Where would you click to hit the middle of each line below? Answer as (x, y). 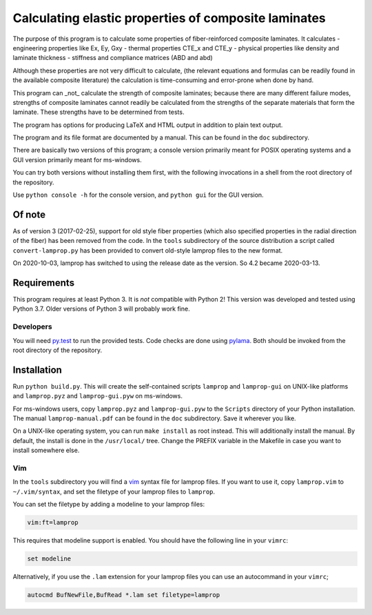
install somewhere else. (46, 450)
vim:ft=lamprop (53, 523)
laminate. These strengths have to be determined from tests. (99, 112)
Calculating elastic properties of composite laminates (169, 18)
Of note (29, 214)
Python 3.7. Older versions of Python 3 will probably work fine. (101, 309)
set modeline (49, 559)
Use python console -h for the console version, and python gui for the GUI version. (138, 195)
